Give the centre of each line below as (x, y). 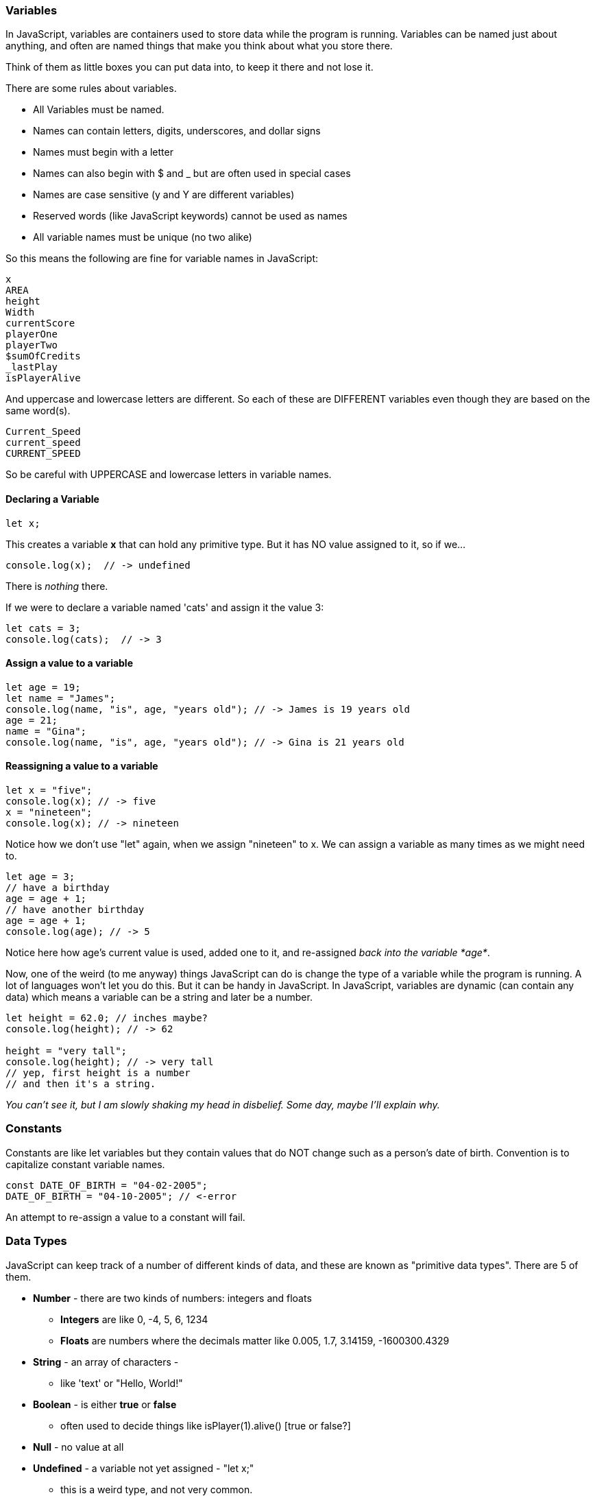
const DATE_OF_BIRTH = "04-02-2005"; (107, 1185)
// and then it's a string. (81, 1084)
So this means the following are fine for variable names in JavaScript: (162, 259)
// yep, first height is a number (98, 1073)
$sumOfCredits (43, 356)
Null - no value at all (78, 1447)
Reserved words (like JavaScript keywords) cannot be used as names (190, 216)
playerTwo (32, 345)
